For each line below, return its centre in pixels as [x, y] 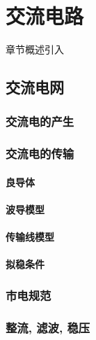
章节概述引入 [35, 49]
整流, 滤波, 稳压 [48, 327]
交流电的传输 [40, 154]
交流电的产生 [40, 121]
